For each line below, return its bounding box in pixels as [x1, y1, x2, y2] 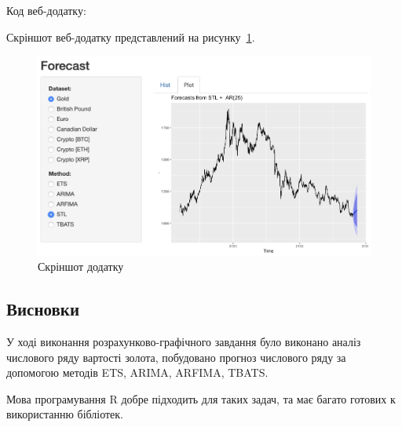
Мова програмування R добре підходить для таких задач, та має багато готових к [6, 390, 396, 407]
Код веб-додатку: [6, 2, 86, 18]
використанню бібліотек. [6, 406, 124, 422]
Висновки [6, 297, 80, 321]
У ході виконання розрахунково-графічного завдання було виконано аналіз [6, 334, 361, 350]
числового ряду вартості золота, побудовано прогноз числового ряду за [6, 349, 346, 365]
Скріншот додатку [38, 258, 124, 275]
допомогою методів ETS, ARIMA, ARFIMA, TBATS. [6, 364, 269, 381]
